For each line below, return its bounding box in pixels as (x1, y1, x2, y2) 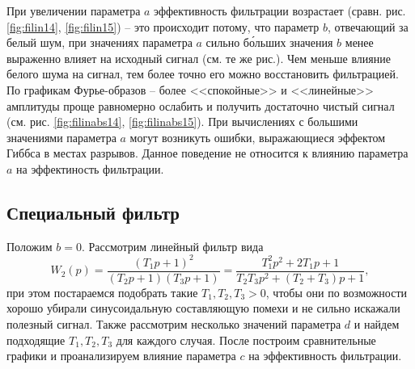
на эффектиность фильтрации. (16, 160, 164, 177)
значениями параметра (6, 128, 116, 145)
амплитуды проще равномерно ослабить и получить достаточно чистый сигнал (6, 97, 395, 114)
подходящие (6, 331, 66, 348)
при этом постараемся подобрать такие (6, 283, 198, 300)
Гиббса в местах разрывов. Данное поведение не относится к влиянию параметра (6, 145, 409, 161)
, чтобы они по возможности (265, 283, 407, 300)
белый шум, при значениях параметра (6, 34, 193, 51)
